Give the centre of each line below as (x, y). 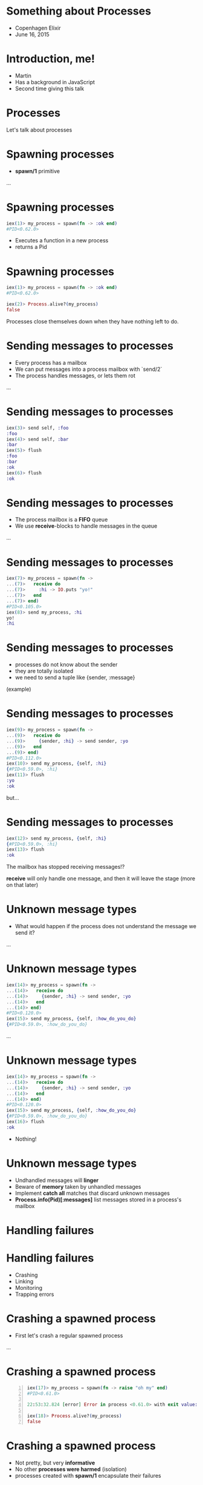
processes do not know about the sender (66, 665)
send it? (25, 933)
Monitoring (28, 1287)
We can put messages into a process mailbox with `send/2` (89, 369)
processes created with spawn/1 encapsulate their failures (88, 1475)
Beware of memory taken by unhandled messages (78, 1186)
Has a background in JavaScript (55, 82)
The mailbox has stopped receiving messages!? (66, 867)
